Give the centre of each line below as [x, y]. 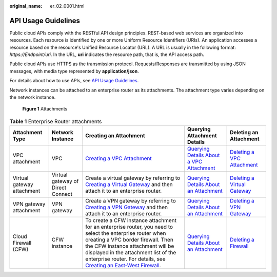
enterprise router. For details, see [126, 259]
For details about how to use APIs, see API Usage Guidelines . [74, 81]
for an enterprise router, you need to [129, 227]
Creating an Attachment [115, 136]
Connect [62, 194]
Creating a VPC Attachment [118, 158]
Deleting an [244, 133]
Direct [59, 188]
